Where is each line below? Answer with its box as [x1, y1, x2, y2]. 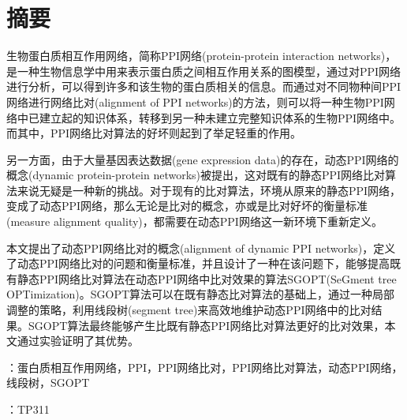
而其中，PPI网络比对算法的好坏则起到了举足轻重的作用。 [6, 125, 302, 141]
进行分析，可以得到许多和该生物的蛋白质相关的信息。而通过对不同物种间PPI [6, 78, 401, 95]
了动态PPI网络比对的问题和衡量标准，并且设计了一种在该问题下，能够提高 [6, 255, 390, 272]
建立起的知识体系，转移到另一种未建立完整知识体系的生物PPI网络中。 [39, 109, 401, 126]
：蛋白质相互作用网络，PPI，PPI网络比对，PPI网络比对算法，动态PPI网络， [6, 358, 403, 375]
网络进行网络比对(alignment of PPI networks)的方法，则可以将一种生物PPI [6, 93, 384, 110]
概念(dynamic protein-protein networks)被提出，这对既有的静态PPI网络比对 [6, 167, 386, 183]
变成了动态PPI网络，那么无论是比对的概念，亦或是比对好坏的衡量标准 [6, 197, 368, 214]
